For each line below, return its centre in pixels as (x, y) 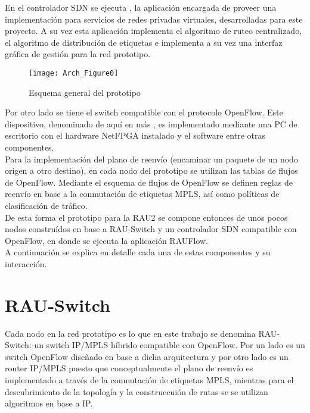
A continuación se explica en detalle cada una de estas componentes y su (138, 252)
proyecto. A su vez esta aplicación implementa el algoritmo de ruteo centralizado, (154, 31)
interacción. (26, 263)
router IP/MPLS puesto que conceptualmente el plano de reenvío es (129, 368)
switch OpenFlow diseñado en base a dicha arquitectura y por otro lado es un (147, 356)
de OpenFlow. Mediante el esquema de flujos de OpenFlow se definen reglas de (149, 182)
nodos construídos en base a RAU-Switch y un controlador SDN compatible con (151, 229)
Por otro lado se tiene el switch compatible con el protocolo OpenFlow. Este (144, 112)
